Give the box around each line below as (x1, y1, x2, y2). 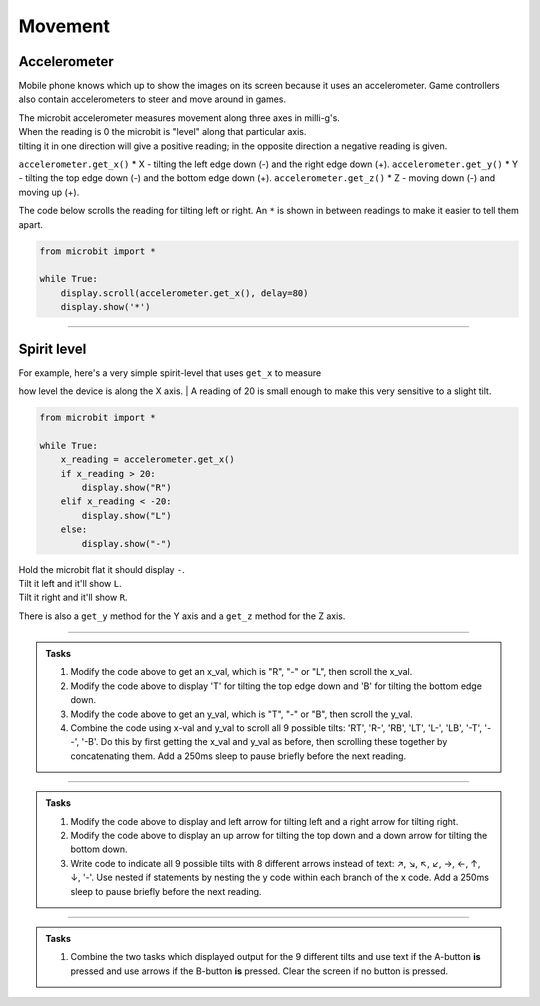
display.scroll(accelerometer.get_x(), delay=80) (60, 287, 309, 299)
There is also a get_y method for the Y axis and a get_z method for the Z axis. (18, 610, 346, 622)
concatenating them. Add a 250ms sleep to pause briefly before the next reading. (70, 750, 407, 762)
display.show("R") (81, 481, 172, 493)
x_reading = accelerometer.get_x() (60, 454, 235, 465)
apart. (18, 218, 44, 230)
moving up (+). (18, 186, 80, 198)
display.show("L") (81, 510, 172, 521)
